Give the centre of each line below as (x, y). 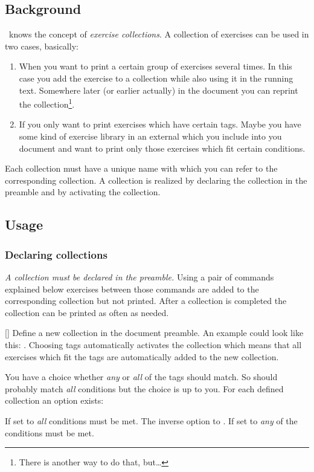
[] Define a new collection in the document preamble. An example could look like (154, 333)
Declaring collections (56, 254)
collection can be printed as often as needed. (87, 312)
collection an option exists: (54, 400)
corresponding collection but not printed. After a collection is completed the (146, 301)
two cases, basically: (42, 46)
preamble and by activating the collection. (83, 192)
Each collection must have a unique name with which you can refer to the (141, 168)
